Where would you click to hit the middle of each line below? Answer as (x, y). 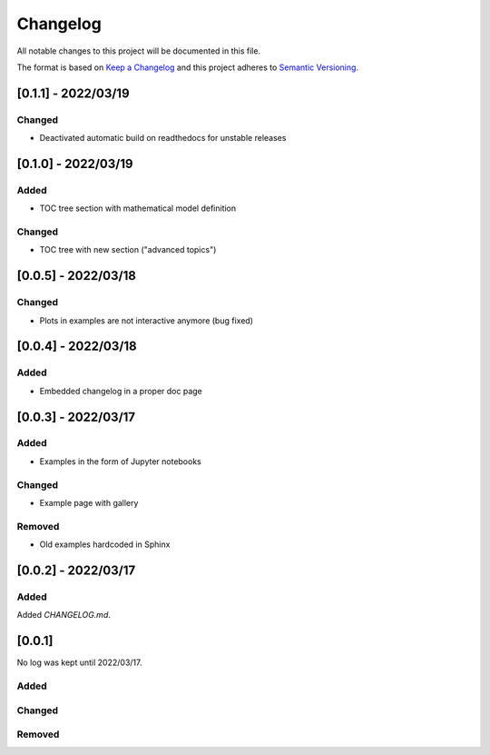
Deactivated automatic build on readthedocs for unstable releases (163, 138)
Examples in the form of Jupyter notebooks (120, 461)
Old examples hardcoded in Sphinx (105, 544)
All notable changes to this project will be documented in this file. (139, 51)
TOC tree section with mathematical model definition (138, 208)
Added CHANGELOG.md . (64, 615)
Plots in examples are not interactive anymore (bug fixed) (147, 320)
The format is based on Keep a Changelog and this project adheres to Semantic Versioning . (187, 67)
